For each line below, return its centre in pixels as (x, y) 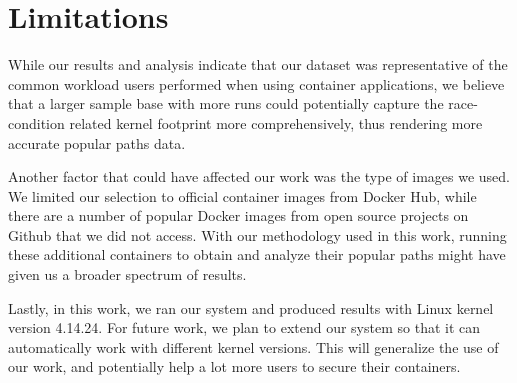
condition (36, 122)
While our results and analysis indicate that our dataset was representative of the (258, 64)
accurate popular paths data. (97, 142)
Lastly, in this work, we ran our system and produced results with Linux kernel (251, 307)
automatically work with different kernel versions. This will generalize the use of (253, 346)
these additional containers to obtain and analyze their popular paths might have (257, 254)
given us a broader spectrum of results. (127, 274)
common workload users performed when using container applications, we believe (256, 83)
